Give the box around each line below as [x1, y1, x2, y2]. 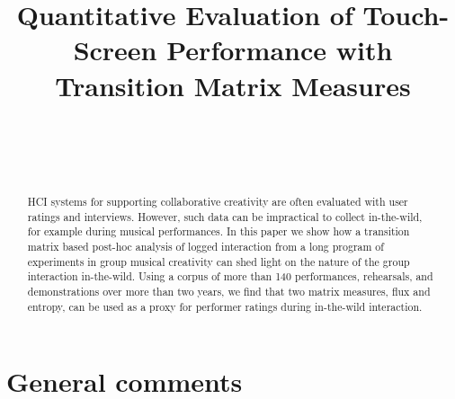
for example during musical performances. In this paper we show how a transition [27, 224, 410, 239]
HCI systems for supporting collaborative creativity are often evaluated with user [27, 194, 408, 209]
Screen [73, 31, 157, 68]
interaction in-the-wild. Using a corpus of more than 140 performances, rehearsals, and [27, 269, 433, 284]
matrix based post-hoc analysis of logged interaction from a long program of [27, 239, 384, 254]
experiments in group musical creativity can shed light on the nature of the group [27, 253, 410, 269]
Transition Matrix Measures [55, 66, 411, 103]
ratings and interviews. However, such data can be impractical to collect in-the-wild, [27, 208, 423, 224]
